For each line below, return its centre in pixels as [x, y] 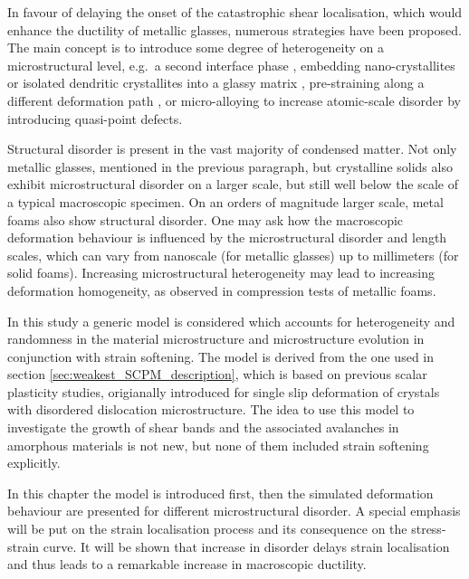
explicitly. [34, 463]
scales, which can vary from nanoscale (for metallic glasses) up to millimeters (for [233, 255]
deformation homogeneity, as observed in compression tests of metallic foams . [222, 290]
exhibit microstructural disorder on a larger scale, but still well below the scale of [233, 184]
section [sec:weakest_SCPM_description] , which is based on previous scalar [217, 374]
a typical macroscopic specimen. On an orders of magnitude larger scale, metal [225, 201]
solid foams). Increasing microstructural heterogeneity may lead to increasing [221, 273]
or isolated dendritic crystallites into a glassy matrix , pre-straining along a [216, 83]
